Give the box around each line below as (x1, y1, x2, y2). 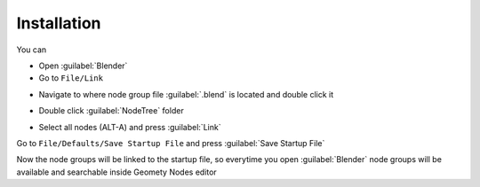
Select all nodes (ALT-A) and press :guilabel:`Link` (38, 121, 221, 132)
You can (16, 44, 47, 55)
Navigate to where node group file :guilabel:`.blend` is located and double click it (38, 89, 334, 99)
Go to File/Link (38, 73, 104, 83)
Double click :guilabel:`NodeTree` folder (38, 105, 184, 116)
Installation (16, 13, 101, 33)
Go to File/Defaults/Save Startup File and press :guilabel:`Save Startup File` (16, 137, 325, 148)
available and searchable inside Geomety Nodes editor (16, 167, 217, 177)
